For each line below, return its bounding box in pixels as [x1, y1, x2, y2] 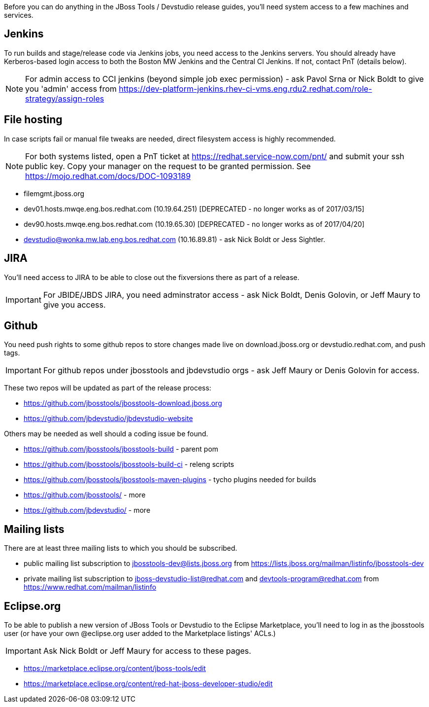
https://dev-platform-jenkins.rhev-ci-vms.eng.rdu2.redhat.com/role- [119, 83, 372, 94]
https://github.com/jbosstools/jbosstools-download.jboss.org [24, 399, 222, 408]
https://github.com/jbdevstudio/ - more [24, 506, 151, 515]
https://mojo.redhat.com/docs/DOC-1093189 [25, 171, 191, 181]
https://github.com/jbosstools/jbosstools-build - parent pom [24, 445, 219, 454]
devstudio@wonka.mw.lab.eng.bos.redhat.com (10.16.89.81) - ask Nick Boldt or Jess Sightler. [24, 235, 326, 244]
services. [4, 11, 33, 19]
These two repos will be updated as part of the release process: [4, 384, 211, 392]
